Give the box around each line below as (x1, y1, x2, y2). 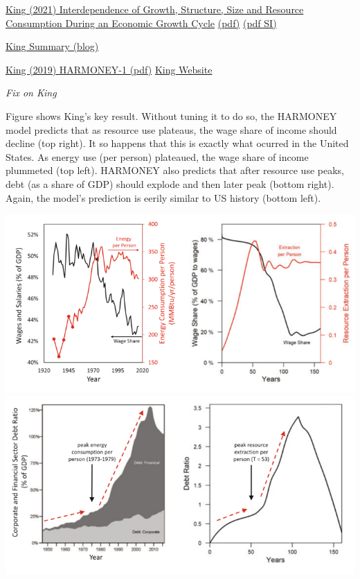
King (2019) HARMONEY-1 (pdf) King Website (6, 62, 213, 76)
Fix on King (6, 85, 57, 100)
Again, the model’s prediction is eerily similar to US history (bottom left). (6, 190, 321, 205)
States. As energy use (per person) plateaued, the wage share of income (6, 149, 309, 164)
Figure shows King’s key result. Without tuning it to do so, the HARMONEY (6, 108, 337, 123)
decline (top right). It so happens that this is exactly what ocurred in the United (6, 136, 349, 150)
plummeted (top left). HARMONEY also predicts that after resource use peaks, (6, 163, 344, 178)
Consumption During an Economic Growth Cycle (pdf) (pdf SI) (6, 15, 277, 30)
